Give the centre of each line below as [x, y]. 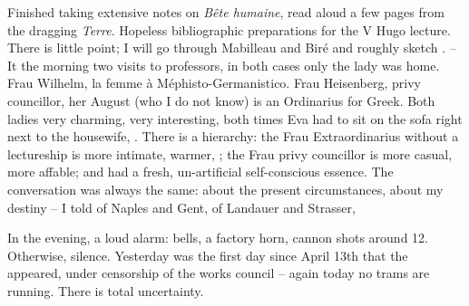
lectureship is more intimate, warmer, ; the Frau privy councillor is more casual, [230, 153]
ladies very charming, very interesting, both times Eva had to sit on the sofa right [235, 118]
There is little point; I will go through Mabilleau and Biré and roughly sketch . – [232, 48]
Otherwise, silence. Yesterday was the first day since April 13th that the [208, 255]
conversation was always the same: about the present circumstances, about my [225, 189]
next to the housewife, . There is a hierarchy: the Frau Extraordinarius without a [233, 136]
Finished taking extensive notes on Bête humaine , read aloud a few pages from [226, 12]
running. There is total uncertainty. [106, 290]
